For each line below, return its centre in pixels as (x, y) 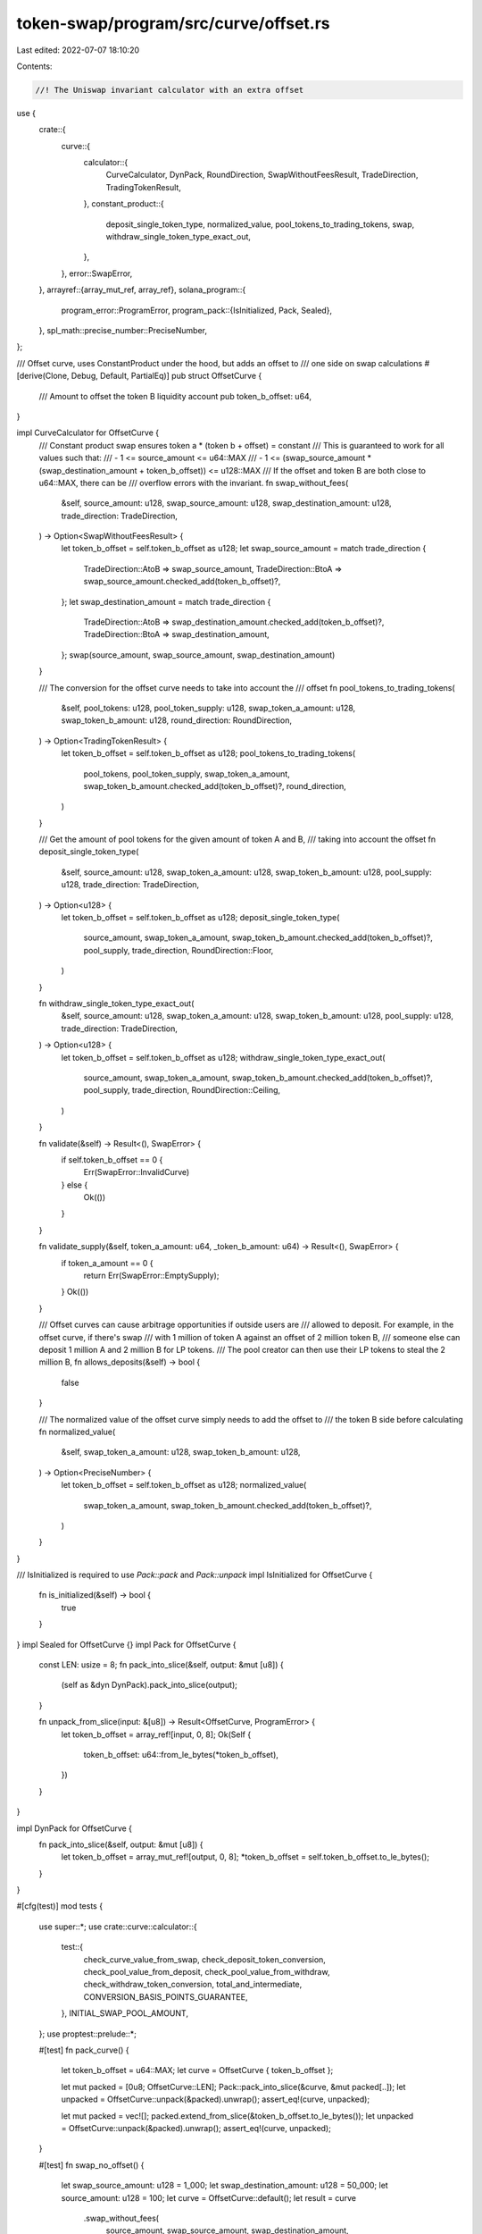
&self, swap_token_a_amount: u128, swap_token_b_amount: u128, (181, 1452)
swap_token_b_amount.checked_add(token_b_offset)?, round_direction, (215, 785)
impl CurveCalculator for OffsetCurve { (88, 433)
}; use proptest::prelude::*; (88, 2034)
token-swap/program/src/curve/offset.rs (173, 23)
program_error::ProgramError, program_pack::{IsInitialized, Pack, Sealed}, (197, 310)
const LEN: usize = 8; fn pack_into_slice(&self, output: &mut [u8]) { (162, 1665)
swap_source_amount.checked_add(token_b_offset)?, (182, 582)
